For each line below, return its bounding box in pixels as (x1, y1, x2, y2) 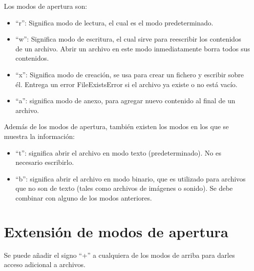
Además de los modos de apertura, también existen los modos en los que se (4, 121, 229, 132)
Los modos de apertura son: (4, 1, 87, 11)
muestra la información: (4, 131, 75, 141)
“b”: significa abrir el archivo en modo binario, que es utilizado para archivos (15, 173, 246, 183)
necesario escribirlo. (15, 157, 74, 167)
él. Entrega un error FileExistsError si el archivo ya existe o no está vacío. (15, 79, 237, 89)
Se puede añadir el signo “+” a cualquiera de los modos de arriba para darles (4, 249, 235, 260)
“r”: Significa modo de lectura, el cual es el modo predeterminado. (15, 17, 213, 27)
